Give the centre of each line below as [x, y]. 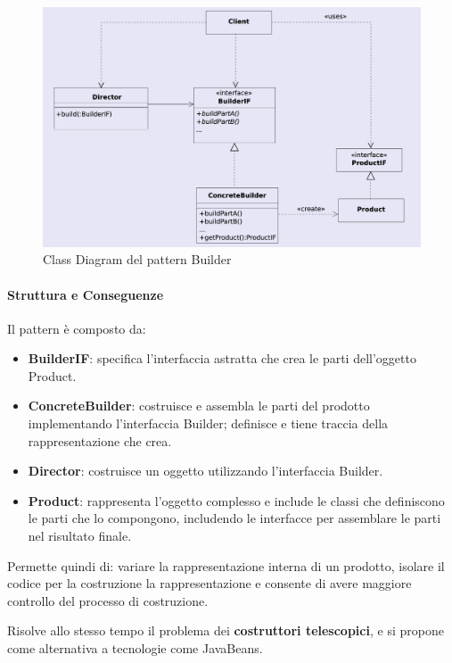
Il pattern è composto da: [77, 328]
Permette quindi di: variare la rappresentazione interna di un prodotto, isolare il [226, 565]
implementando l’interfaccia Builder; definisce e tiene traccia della [208, 423]
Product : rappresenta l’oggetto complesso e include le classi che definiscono [236, 500]
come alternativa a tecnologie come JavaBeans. [135, 648]
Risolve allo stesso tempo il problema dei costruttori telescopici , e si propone [226, 630]
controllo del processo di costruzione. [108, 600]
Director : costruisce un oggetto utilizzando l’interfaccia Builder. [205, 471]
